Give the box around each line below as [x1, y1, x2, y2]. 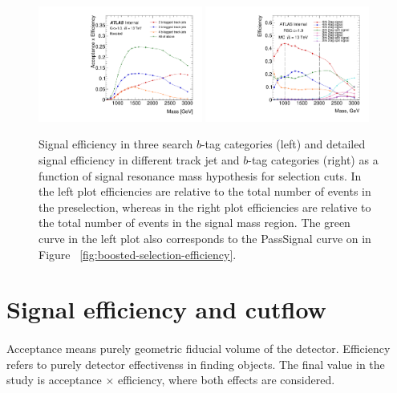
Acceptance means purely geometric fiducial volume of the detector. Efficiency [6, 340, 391, 357]
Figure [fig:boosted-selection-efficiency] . [38, 245, 237, 262]
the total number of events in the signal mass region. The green [38, 214, 350, 231]
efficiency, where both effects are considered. [117, 371, 335, 388]
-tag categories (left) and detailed [201, 136, 366, 152]
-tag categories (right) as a [248, 152, 379, 168]
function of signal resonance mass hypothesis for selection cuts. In [38, 167, 362, 184]
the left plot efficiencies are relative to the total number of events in [38, 183, 371, 200]
